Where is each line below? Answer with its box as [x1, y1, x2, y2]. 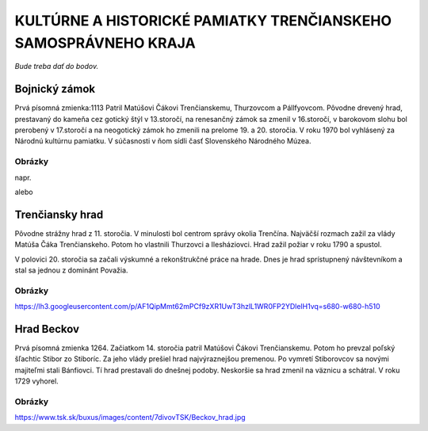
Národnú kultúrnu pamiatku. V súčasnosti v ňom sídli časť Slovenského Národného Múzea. [14, 136, 311, 146]
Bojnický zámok [14, 82, 95, 96]
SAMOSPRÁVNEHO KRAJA [14, 34, 196, 51]
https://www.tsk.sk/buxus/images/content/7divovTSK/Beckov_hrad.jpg [14, 413, 246, 422]
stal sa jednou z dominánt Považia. [14, 265, 128, 275]
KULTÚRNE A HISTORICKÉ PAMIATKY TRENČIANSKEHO [14, 12, 392, 29]
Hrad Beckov [14, 322, 79, 336]
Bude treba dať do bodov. [14, 62, 99, 71]
